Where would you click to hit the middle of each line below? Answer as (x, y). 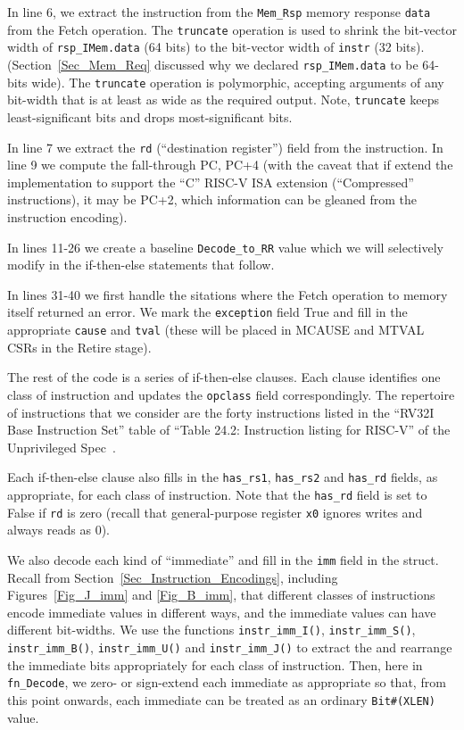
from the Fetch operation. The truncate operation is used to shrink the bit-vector (232, 29)
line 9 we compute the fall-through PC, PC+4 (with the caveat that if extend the (230, 165)
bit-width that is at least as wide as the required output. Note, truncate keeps (223, 100)
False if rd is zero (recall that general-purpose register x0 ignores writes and (215, 512)
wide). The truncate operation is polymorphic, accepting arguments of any (238, 82)
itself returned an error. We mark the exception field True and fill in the (207, 312)
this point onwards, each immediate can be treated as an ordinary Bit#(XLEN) (221, 699)
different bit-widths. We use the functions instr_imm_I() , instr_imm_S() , (211, 630)
